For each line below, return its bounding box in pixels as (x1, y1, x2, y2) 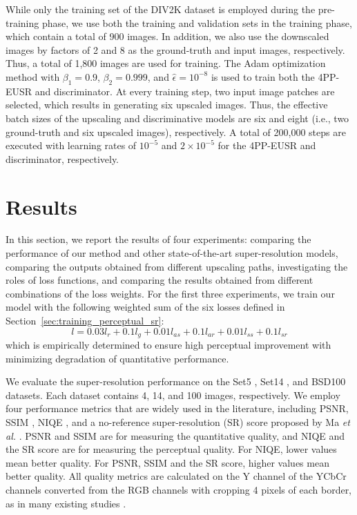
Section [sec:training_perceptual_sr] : (6, 313, 164, 328)
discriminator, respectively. (6, 151, 119, 166)
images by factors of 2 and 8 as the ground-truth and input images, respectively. (6, 42, 345, 57)
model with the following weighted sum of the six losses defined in (6, 300, 285, 314)
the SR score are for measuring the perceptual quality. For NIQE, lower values (6, 442, 337, 456)
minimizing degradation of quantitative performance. (6, 351, 229, 365)
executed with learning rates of (6, 138, 137, 153)
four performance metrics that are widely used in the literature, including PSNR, (6, 401, 349, 416)
